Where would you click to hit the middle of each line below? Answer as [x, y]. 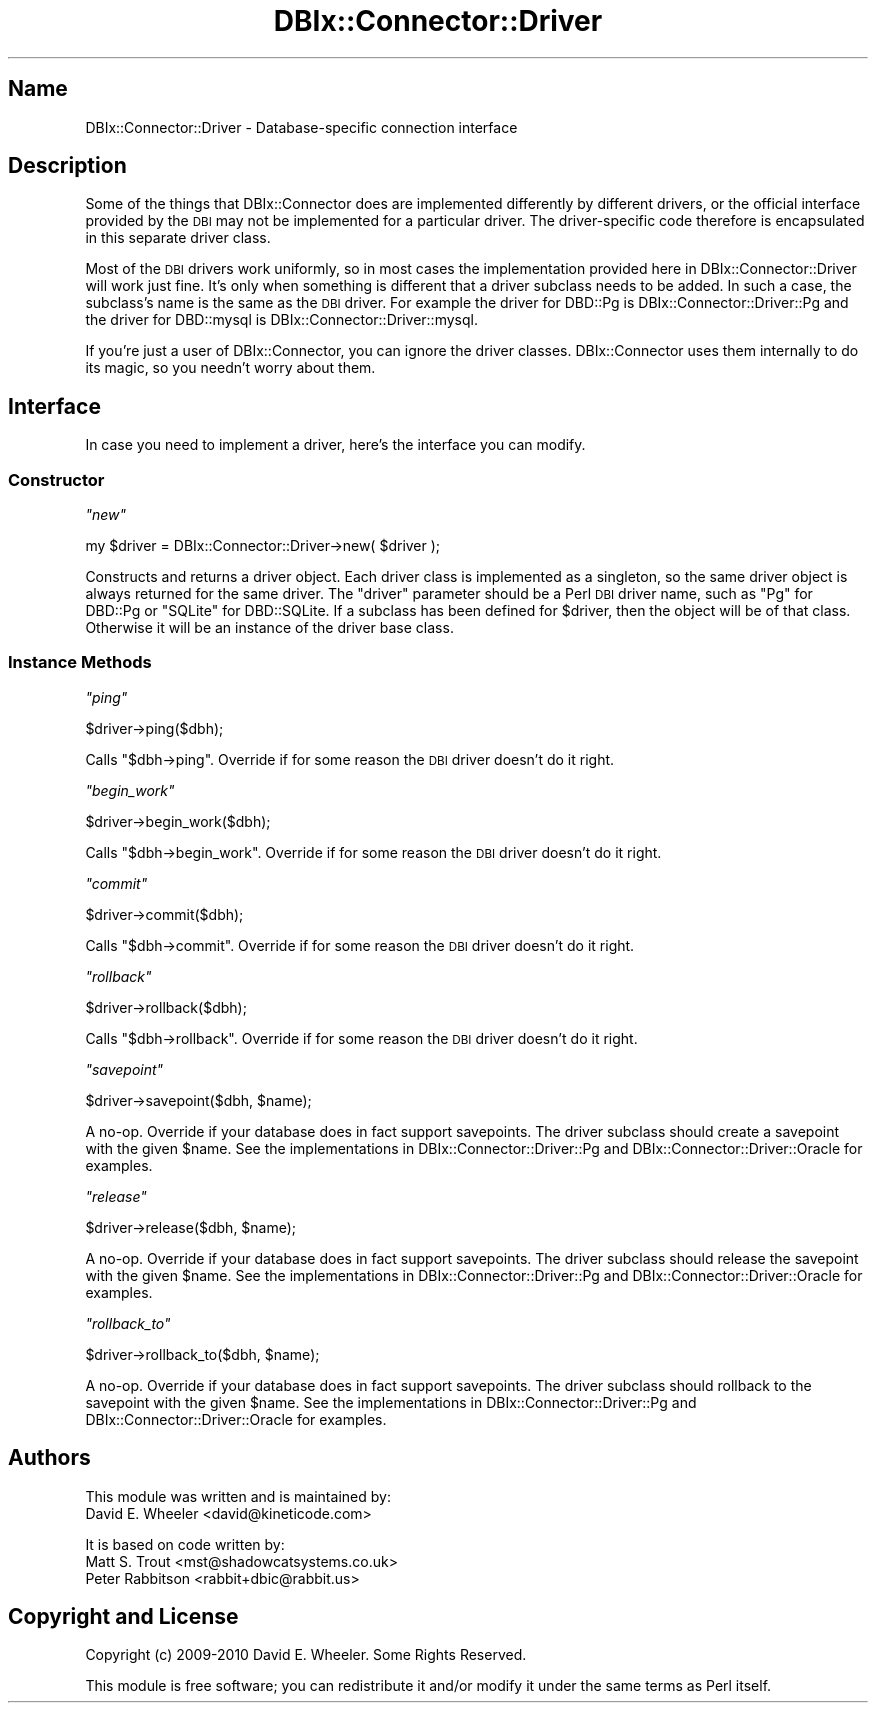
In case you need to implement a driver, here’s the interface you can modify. [335, 445]
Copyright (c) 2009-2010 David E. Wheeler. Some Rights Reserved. [306, 1655]
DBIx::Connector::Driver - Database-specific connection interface [301, 127]
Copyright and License [123, 1617]
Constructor [56, 479]
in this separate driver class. [178, 238]
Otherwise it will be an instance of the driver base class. [269, 628]
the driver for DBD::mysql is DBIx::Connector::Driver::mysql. [281, 320]
